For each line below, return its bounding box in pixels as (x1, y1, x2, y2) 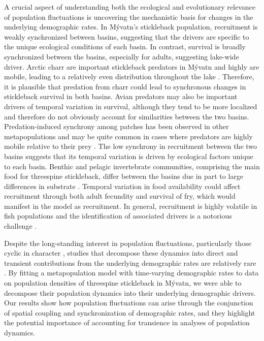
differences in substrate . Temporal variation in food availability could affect (4, 180, 241, 191)
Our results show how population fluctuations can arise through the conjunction (4, 297, 253, 308)
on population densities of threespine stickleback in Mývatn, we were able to (4, 277, 242, 288)
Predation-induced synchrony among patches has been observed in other (4, 121, 229, 132)
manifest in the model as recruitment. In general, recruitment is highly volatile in (4, 200, 257, 211)
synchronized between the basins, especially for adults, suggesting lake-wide (4, 51, 239, 61)
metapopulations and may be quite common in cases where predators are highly (4, 131, 253, 141)
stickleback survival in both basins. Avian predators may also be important (4, 91, 238, 102)
